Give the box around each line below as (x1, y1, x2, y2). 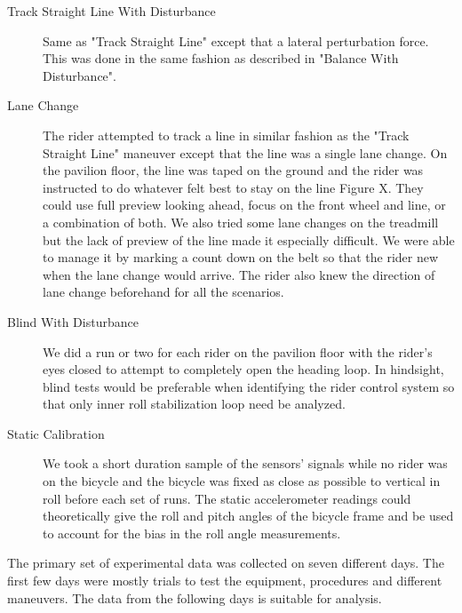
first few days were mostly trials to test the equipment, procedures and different (7, 571, 442, 590)
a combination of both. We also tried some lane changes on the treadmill (43, 212, 439, 231)
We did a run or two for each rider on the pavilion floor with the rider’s (43, 342, 433, 361)
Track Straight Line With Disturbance (7, 2, 216, 20)
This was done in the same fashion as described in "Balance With (43, 49, 399, 68)
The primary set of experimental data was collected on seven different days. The (7, 553, 444, 572)
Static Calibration (7, 424, 105, 442)
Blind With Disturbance (7, 312, 139, 330)
